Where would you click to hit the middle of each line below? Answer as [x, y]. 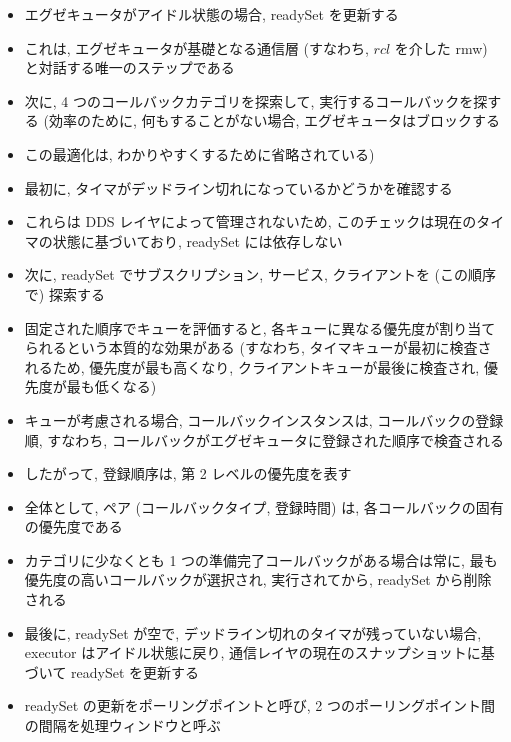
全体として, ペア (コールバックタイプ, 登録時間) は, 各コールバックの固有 [264, 506]
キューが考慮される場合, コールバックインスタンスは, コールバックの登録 [264, 419]
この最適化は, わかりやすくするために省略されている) [199, 153]
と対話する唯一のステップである [129, 67]
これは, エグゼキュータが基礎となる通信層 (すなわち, [196, 47]
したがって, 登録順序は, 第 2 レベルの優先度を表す [188, 473]
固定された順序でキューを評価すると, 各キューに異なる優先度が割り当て [260, 327]
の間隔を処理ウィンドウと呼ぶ [122, 725]
